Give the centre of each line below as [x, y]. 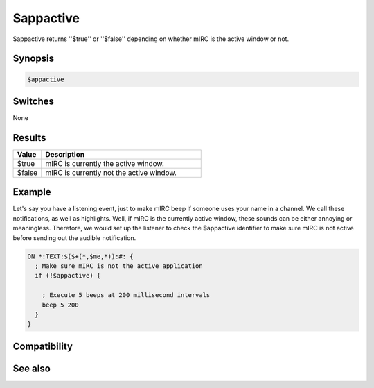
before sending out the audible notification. [74, 238]
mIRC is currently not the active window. [111, 172]
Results [29, 138]
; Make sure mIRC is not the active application [119, 266]
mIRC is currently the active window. [105, 163]
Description [65, 154]
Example [32, 192]
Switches [34, 101]
